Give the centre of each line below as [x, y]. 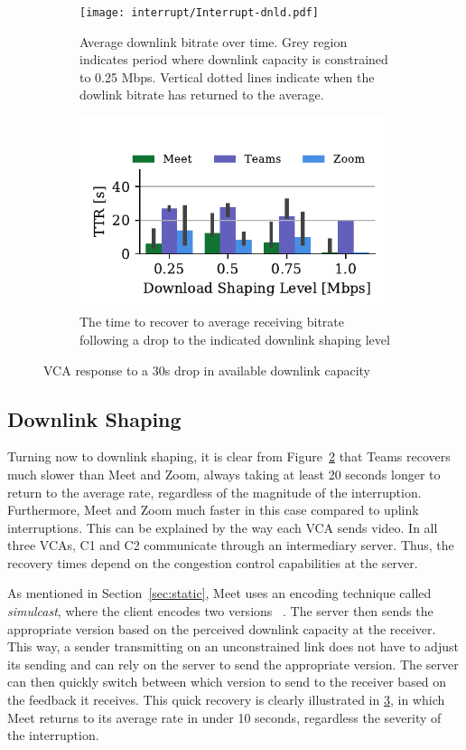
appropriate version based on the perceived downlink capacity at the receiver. [222, 628]
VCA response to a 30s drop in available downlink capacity [207, 370]
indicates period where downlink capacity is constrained [234, 59]
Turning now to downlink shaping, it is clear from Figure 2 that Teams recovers [229, 456]
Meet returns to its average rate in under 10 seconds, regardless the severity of [224, 717]
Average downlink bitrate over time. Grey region [214, 41]
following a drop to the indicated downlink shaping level [235, 339]
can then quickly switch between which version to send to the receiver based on [227, 682]
